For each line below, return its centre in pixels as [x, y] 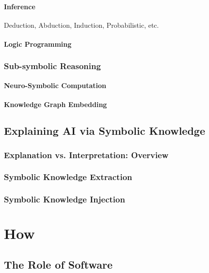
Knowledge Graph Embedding [56, 104]
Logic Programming [38, 44]
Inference [20, 6]
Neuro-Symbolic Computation [55, 85]
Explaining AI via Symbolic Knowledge [104, 131]
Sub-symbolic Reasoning [52, 65]
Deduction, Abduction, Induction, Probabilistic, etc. [81, 25]
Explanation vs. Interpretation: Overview [86, 155]
